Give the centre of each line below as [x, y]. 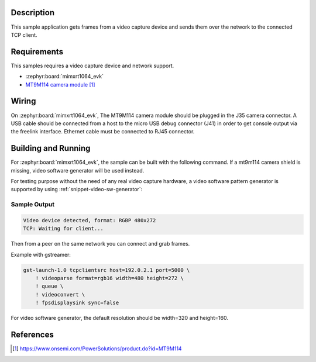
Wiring [23, 101]
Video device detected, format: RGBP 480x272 [90, 220]
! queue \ [49, 286]
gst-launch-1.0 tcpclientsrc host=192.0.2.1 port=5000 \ [107, 270]
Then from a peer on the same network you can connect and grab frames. [100, 244]
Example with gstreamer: [41, 254]
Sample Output [33, 205]
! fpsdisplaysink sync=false [77, 303]
